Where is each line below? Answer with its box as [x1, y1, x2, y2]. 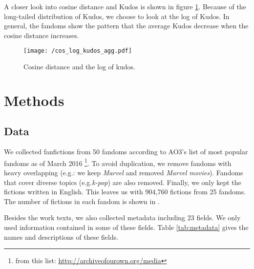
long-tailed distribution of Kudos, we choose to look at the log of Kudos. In [4, 11, 230, 21]
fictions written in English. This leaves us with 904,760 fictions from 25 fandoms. [4, 186, 246, 197]
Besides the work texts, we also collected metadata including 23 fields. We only [4, 212, 241, 223]
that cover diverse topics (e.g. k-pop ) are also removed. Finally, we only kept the [4, 177, 241, 187]
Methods [4, 90, 64, 110]
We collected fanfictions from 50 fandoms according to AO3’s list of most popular [4, 146, 248, 157]
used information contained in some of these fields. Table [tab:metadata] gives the [4, 222, 249, 232]
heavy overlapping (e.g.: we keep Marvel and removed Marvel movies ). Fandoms [4, 167, 243, 178]
